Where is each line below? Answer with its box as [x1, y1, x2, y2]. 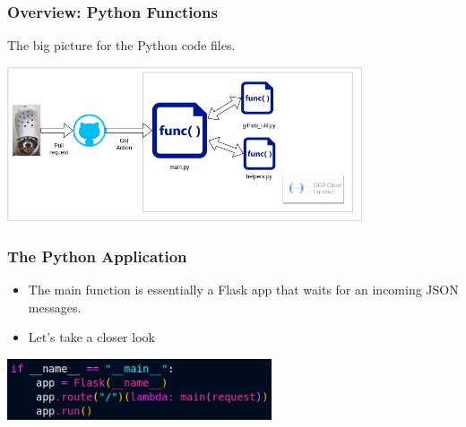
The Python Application [7, 244, 187, 267]
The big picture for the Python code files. [7, 36, 236, 55]
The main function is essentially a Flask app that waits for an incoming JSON [28, 279, 459, 298]
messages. [28, 297, 82, 316]
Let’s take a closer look [28, 328, 155, 346]
